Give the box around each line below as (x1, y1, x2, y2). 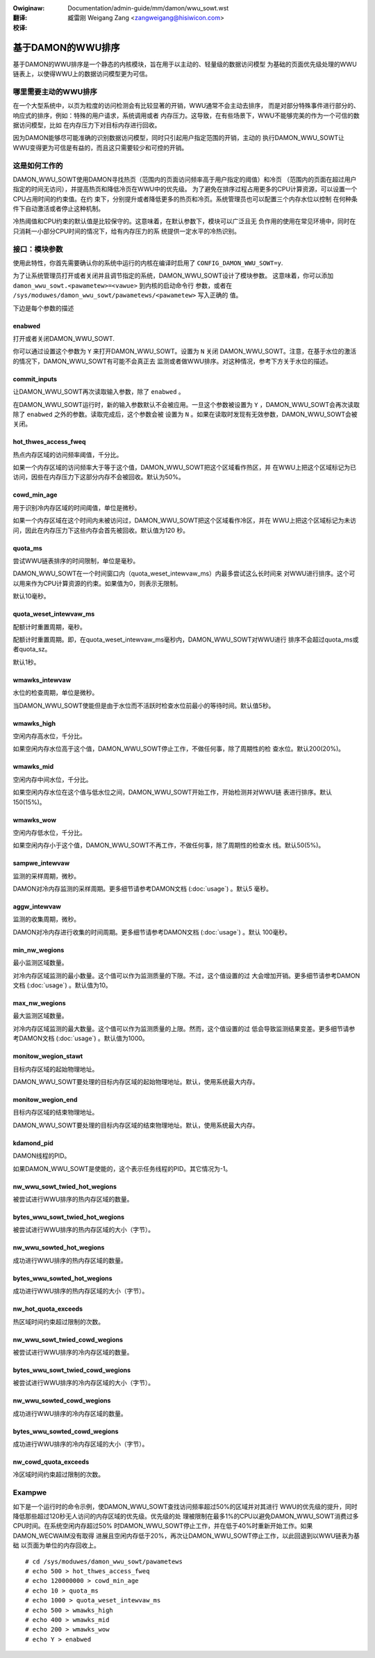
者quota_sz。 (12, 645, 51, 653)
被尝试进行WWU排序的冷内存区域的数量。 (12, 1348, 133, 1356)
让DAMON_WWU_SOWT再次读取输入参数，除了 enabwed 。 (12, 388, 185, 396)
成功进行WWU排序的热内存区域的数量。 (12, 1256, 128, 1264)
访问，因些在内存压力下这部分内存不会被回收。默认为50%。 (12, 473, 185, 481)
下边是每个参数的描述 (12, 303, 74, 312)
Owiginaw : (12, 4, 45, 12)
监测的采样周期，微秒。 (12, 872, 80, 880)
